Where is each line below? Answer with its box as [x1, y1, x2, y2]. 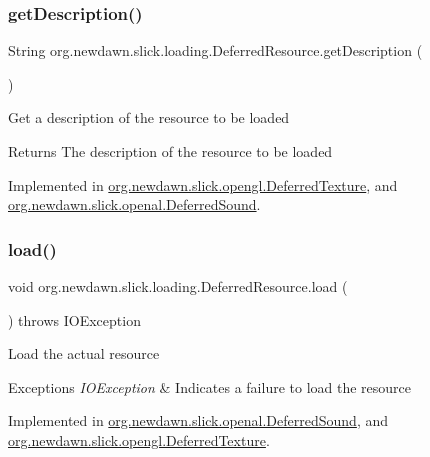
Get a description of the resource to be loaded [8, 107, 290, 128]
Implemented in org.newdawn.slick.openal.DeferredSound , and [8, 410, 389, 431]
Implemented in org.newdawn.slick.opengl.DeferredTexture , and [8, 174, 398, 195]
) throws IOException [8, 309, 141, 330]
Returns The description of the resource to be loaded [8, 141, 333, 161]
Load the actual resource [8, 343, 160, 364]
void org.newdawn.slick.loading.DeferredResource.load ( [8, 276, 348, 296]
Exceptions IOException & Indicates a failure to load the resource [8, 376, 412, 397]
